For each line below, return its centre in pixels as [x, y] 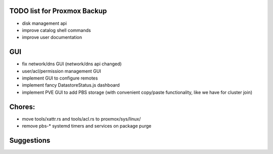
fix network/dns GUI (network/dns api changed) [72, 64]
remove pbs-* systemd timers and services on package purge [87, 126]
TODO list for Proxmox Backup [58, 11]
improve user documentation [52, 37]
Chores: [22, 107]
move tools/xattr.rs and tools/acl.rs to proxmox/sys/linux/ [81, 119]
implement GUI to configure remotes [60, 78]
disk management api [44, 23]
